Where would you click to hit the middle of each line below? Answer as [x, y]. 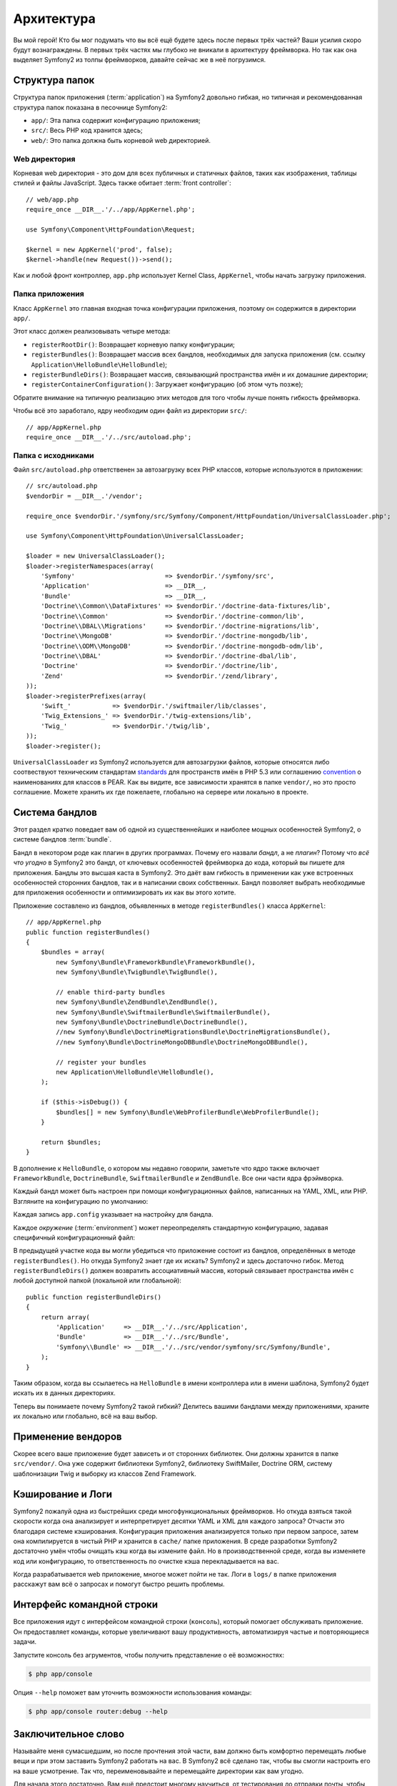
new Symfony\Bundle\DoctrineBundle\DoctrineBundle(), [152, 1022]
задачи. [25, 1642]
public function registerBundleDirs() [94, 1297]
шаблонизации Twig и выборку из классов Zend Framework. [105, 1473]
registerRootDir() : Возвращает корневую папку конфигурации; [133, 344]
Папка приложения [49, 294]
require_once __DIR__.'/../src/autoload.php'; [109, 437]
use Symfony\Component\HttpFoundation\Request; [111, 229]
